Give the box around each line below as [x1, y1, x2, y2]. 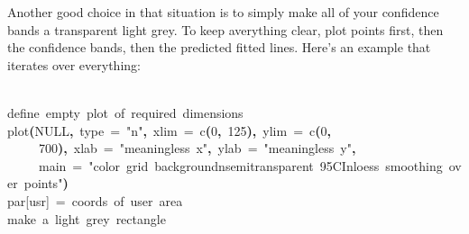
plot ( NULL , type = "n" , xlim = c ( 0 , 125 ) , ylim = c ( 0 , [7, 121, 331, 139]
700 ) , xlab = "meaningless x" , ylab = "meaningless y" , [39, 139, 356, 157]
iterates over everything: [7, 55, 141, 74]
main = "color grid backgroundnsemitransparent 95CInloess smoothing [39, 156, 443, 175]
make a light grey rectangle [7, 209, 166, 228]
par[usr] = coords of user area [7, 191, 183, 210]
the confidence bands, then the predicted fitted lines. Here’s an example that [7, 38, 431, 57]
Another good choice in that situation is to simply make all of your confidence [7, 3, 439, 21]
